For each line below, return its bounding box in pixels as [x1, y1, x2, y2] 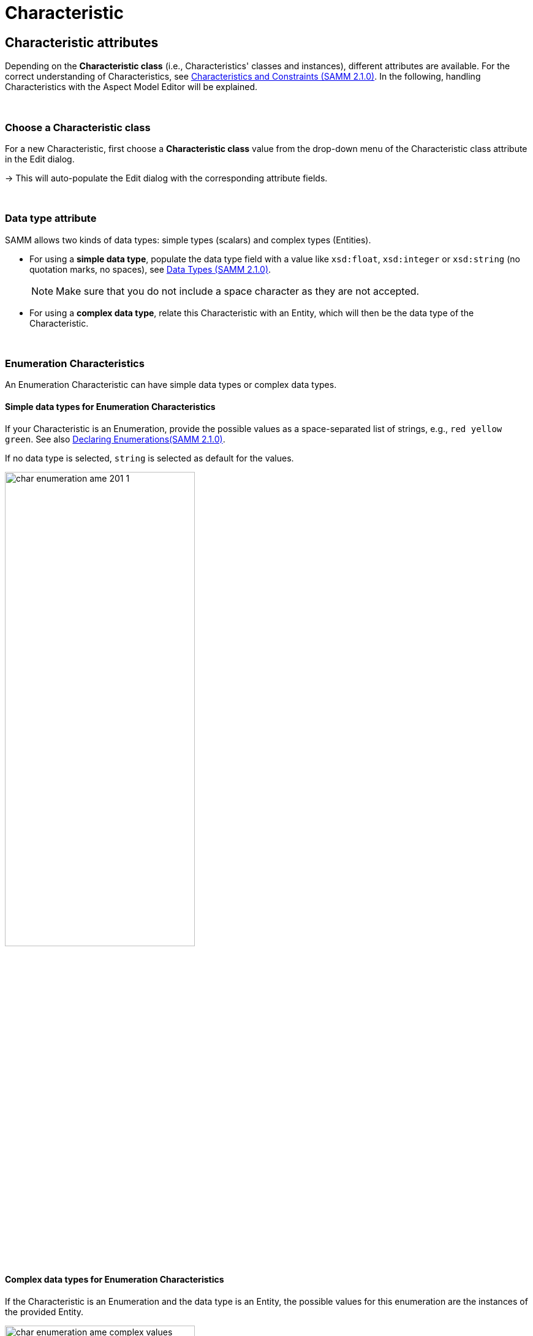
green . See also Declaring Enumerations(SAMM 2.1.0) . [5, 433, 225, 444]
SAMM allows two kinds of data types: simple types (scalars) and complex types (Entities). [5, 234, 371, 245]
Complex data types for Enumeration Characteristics [5, 1274, 224, 1285]
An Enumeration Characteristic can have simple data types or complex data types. [5, 379, 337, 390]
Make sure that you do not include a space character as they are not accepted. [56, 284, 420, 297]
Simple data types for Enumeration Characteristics [5, 401, 216, 412]
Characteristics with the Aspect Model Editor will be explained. [5, 82, 257, 93]
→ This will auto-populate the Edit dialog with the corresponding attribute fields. [5, 172, 328, 183]
